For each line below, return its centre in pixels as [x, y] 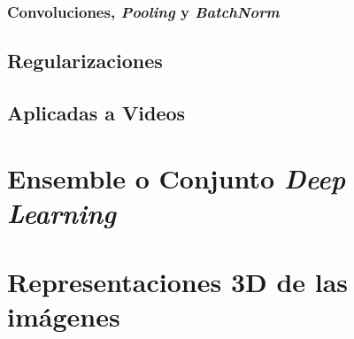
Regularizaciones [85, 61]
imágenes [64, 316]
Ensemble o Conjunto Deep [177, 178]
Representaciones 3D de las [178, 282]
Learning [62, 212]
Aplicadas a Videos [96, 113]
